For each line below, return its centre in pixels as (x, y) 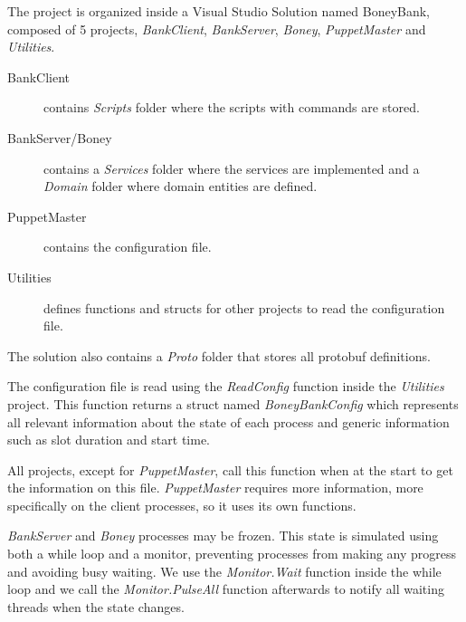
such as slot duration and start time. (109, 440)
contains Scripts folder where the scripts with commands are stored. (232, 107)
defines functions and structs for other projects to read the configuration (244, 307)
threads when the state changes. (96, 606)
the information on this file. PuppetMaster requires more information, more (215, 488)
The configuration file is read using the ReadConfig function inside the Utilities (226, 386)
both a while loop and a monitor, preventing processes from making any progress (232, 554)
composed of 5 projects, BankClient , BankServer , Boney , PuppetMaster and (217, 29)
